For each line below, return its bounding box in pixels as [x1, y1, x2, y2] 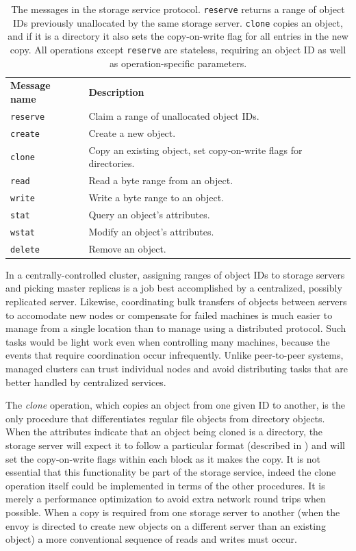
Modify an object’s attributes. [88, 224, 214, 238]
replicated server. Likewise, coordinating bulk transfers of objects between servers [5, 294, 347, 309]
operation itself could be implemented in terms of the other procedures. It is [5, 478, 325, 492]
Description [88, 85, 144, 99]
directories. [88, 156, 135, 170]
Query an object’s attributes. [88, 207, 210, 221]
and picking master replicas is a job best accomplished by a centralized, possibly [5, 281, 342, 295]
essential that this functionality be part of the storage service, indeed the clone [5, 465, 336, 479]
